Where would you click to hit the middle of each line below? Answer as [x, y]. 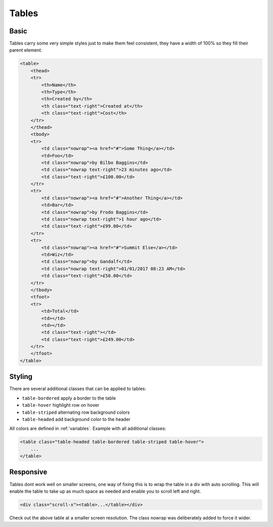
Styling [21, 377]
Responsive [28, 472]
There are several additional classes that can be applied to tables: [78, 389]
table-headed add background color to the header [76, 419]
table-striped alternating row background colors [76, 412]
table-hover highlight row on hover [61, 405]
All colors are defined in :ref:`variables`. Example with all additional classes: [88, 428]
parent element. [26, 50]
